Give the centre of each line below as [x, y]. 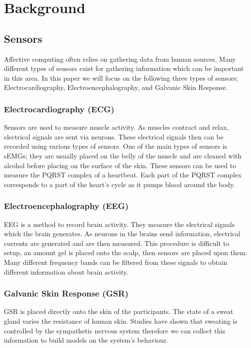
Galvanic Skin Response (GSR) [66, 293]
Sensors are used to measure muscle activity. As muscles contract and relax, [116, 127]
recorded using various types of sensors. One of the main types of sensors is [116, 146]
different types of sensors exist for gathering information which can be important [124, 68]
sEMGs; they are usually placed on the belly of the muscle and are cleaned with [123, 155]
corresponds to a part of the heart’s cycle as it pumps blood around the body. [120, 184]
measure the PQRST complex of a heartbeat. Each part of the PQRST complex [123, 175]
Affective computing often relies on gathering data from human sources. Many [120, 59]
